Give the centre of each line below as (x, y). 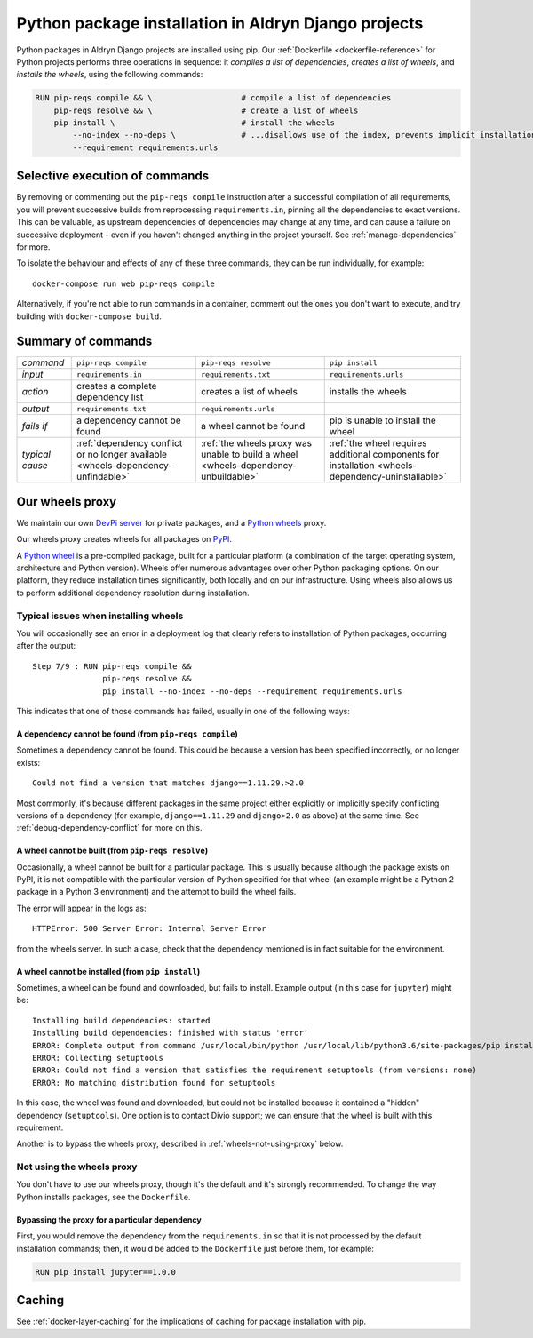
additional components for (384, 455)
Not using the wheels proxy (77, 1167)
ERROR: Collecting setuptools (98, 1058)
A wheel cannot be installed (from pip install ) (108, 971)
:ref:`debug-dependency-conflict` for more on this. (109, 828)
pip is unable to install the (383, 420)
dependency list (110, 397)
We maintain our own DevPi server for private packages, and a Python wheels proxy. (171, 522)
